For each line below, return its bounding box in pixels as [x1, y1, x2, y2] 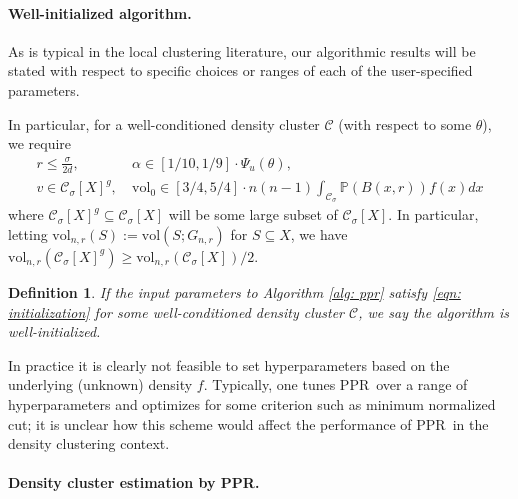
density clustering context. [8, 433, 170, 454]
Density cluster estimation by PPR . [8, 472, 260, 493]
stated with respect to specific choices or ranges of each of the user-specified [8, 60, 473, 81]
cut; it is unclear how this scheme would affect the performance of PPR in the [8, 413, 489, 434]
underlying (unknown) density [8, 374, 193, 395]
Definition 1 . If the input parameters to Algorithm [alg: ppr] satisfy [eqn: [8, 281, 461, 302]
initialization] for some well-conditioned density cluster [8, 301, 345, 322]
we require [8, 133, 72, 154]
